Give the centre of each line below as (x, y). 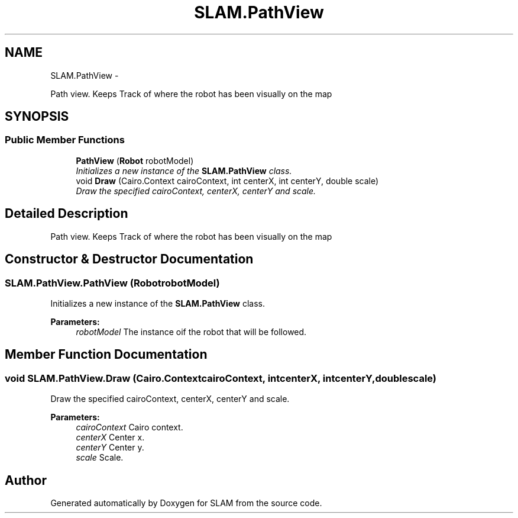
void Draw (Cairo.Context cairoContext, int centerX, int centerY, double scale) (227, 181)
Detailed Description (67, 214)
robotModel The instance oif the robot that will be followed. (191, 332)
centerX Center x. (110, 437)
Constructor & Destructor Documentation (129, 259)
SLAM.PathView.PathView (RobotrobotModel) (112, 283)
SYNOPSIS (37, 117)
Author (26, 480)
